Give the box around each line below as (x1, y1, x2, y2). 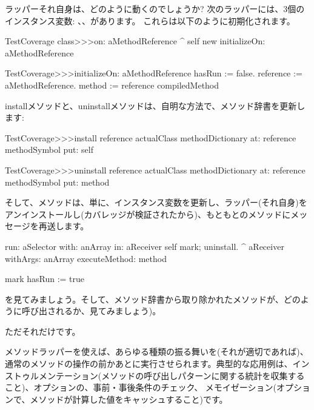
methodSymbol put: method (5, 175, 110, 188)
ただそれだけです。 (5, 324, 81, 337)
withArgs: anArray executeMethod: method (5, 252, 167, 264)
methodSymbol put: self (5, 143, 93, 156)
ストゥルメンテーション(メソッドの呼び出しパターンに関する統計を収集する (5, 369, 305, 381)
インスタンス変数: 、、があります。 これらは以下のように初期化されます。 (5, 14, 295, 27)
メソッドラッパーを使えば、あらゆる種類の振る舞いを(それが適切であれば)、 (5, 345, 309, 358)
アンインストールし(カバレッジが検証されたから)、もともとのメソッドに (5, 207, 291, 220)
